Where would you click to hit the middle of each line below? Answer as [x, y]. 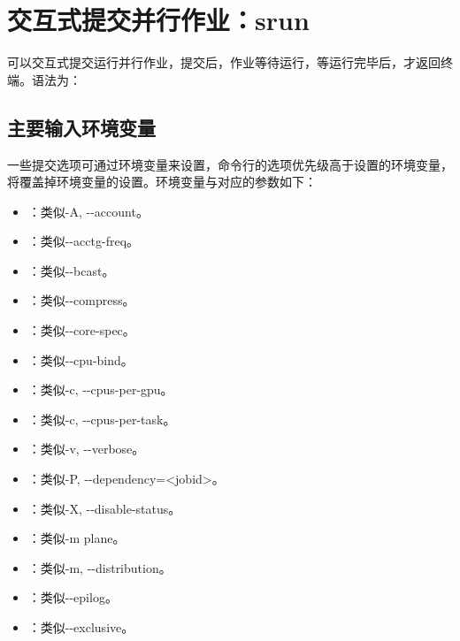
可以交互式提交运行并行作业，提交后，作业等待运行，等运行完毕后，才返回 [224, 62]
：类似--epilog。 [73, 597]
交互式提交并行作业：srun [158, 20]
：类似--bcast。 [71, 270]
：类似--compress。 [81, 300]
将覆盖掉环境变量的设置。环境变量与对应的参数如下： [162, 182]
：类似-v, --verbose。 [86, 449]
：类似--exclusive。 [81, 627]
